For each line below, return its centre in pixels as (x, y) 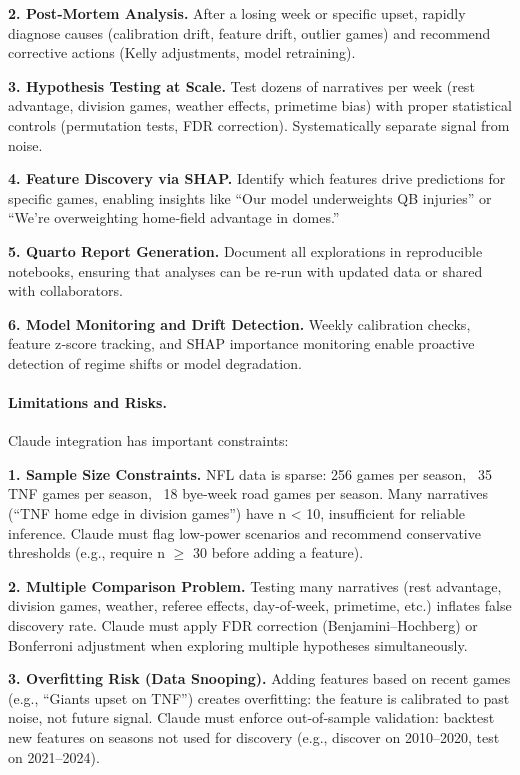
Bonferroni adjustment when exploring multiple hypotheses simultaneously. (238, 644)
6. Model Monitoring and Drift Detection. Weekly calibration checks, (239, 323)
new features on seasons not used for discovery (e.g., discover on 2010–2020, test (254, 737)
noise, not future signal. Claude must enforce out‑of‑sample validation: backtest (251, 717)
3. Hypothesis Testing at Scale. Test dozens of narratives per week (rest (241, 85)
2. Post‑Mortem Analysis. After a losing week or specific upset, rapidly (237, 13)
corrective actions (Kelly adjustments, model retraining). (182, 52)
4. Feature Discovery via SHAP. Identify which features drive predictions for (257, 178)
